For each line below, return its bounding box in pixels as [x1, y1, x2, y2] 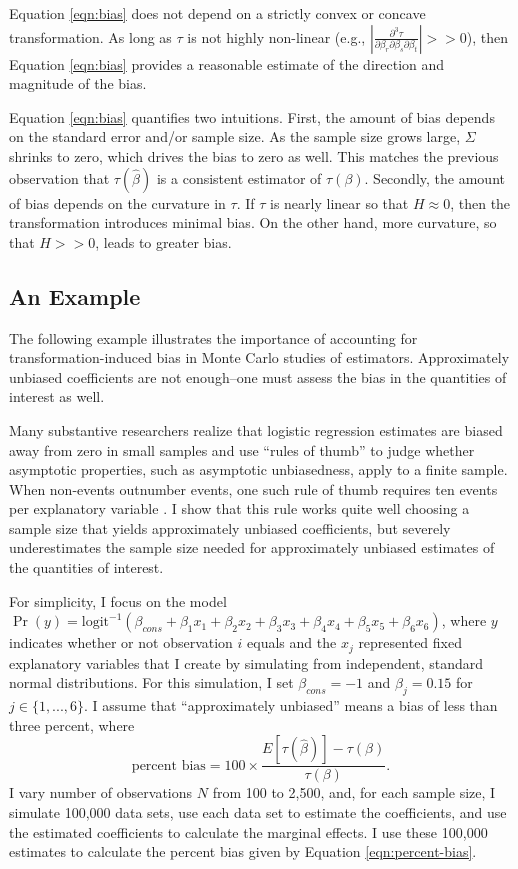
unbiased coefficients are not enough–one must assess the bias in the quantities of [9, 366, 507, 387]
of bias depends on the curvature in [9, 192, 226, 213]
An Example [9, 280, 141, 311]
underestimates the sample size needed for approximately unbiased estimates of [9, 537, 495, 558]
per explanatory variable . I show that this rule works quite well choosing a [9, 498, 470, 519]
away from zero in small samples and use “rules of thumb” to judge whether [9, 439, 475, 460]
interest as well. [9, 386, 105, 407]
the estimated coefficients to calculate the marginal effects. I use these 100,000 [9, 821, 488, 842]
